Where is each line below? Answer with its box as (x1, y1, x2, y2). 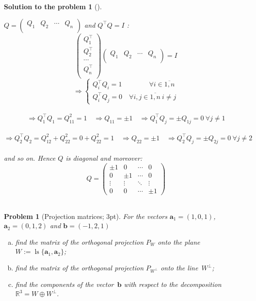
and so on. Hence (4, 153, 56, 163)
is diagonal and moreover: (65, 153, 143, 163)
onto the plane (158, 236, 200, 247)
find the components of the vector (15, 279, 114, 289)
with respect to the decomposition (124, 279, 222, 289)
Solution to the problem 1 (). (4, 1, 102, 11)
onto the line (160, 263, 198, 272)
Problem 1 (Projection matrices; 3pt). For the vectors (4, 211, 167, 221)
